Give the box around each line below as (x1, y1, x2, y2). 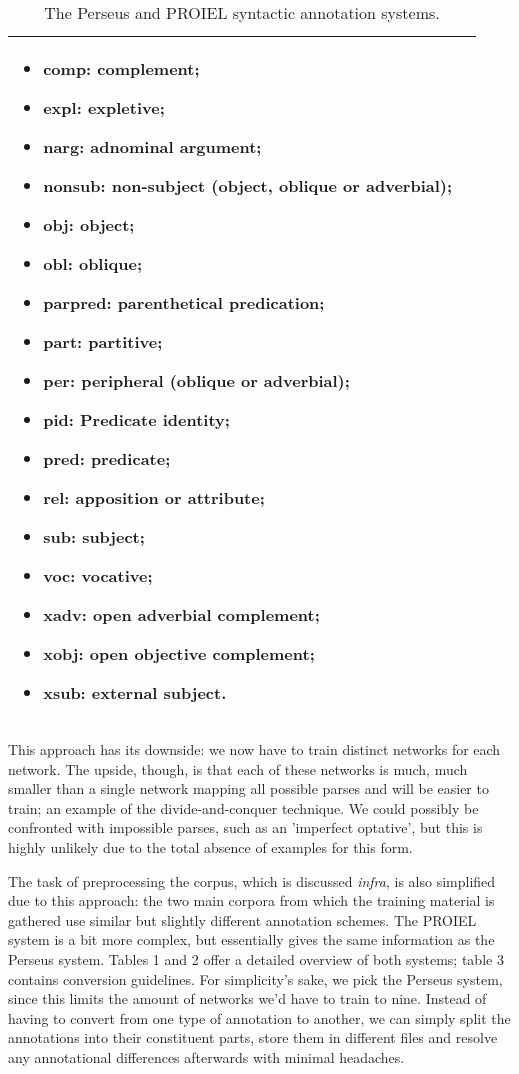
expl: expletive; (43, 96, 165, 119)
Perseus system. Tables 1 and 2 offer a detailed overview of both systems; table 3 (8, 948, 504, 969)
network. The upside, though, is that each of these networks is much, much (8, 758, 468, 779)
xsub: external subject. (43, 681, 227, 704)
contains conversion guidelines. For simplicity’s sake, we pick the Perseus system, (8, 968, 503, 989)
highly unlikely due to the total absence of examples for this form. (8, 836, 413, 857)
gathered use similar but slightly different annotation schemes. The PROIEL (8, 909, 477, 930)
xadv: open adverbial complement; (43, 603, 320, 626)
